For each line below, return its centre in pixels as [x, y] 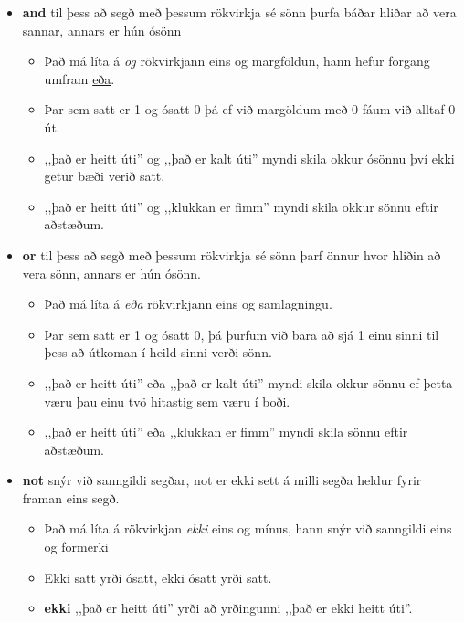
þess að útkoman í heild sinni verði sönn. [158, 352]
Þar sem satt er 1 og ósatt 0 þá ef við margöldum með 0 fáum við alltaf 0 [250, 109]
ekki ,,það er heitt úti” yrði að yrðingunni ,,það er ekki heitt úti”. [228, 608]
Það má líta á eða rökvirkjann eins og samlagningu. [188, 304]
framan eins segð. [71, 497]
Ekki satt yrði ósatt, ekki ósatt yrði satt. [158, 577]
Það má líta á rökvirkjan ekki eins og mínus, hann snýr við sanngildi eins [248, 528]
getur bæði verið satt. [105, 176]
